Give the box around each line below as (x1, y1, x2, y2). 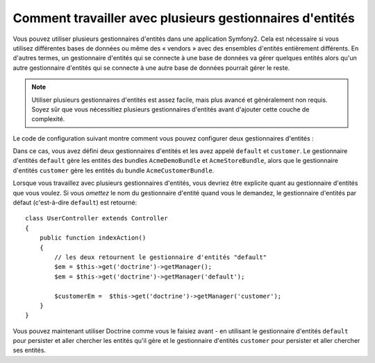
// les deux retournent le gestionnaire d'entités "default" (54, 253, 267, 261)
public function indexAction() (39, 234, 147, 242)
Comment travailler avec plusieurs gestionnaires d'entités (12, 10, 356, 26)
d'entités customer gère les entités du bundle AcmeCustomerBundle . (12, 166, 215, 175)
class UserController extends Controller (25, 215, 168, 222)
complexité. (31, 115, 65, 123)
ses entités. (12, 346, 47, 355)
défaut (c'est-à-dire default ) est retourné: (12, 198, 137, 207)
